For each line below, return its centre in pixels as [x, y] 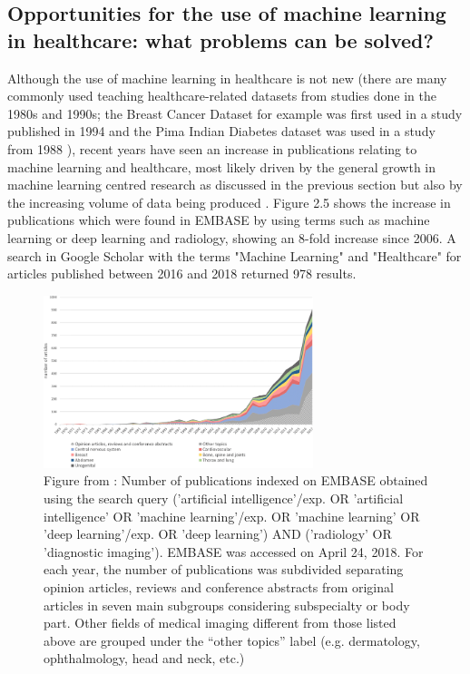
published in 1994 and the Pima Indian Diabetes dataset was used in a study [221, 131]
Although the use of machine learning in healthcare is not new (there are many [227, 78]
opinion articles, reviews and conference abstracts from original [219, 587]
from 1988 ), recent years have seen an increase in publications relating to [212, 148]
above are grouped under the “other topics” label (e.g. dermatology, [232, 640]
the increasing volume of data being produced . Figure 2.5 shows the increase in [229, 202]
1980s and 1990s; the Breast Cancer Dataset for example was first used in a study [235, 113]
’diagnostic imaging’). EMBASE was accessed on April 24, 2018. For [234, 551]
